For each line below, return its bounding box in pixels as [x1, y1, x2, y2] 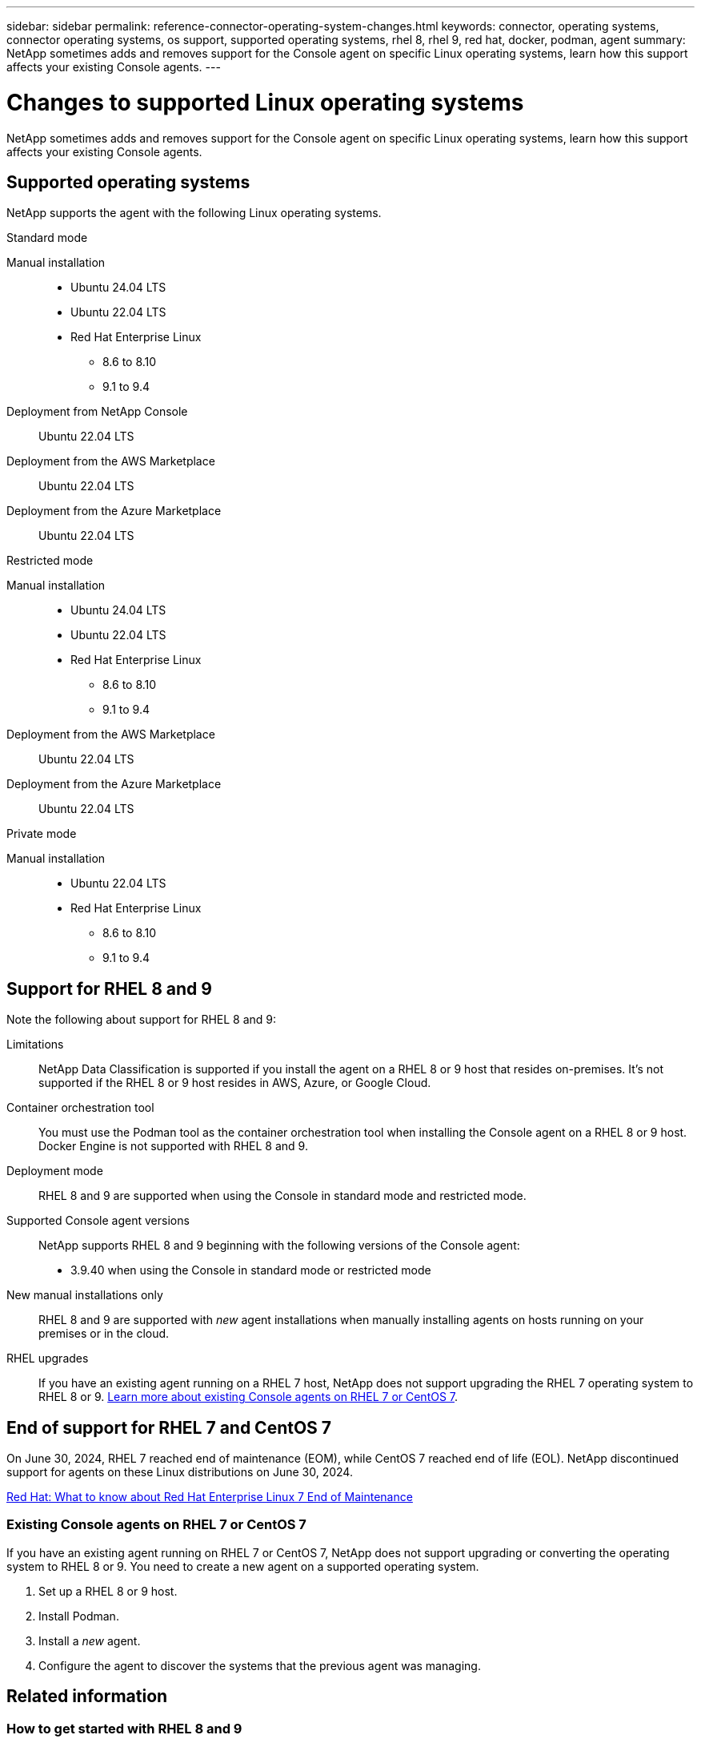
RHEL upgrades [6, 1351, 89, 1366]
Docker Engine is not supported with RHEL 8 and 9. [38, 1139, 308, 1153]
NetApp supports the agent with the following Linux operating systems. [6, 206, 382, 220]
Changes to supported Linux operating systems [6, 88, 524, 116]
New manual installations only [6, 1288, 163, 1302]
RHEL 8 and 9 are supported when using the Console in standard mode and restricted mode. [38, 1189, 527, 1203]
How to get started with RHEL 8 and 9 [6, 1720, 242, 1737]
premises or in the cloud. [38, 1326, 170, 1341]
